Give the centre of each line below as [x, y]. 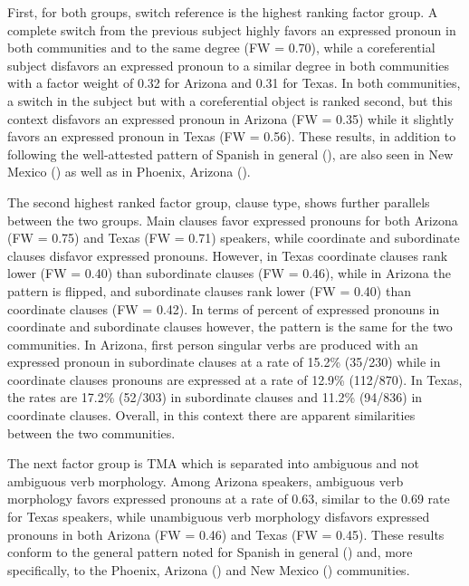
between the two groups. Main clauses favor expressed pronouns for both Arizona [233, 220]
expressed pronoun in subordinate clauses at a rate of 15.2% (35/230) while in [224, 362]
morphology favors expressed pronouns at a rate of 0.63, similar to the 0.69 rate [229, 499]
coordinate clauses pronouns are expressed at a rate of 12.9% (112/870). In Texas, [235, 379]
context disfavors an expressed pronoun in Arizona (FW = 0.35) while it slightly [231, 118]
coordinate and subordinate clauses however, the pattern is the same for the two [230, 327]
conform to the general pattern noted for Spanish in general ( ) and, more [210, 552]
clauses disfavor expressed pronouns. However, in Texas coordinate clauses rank [228, 255]
